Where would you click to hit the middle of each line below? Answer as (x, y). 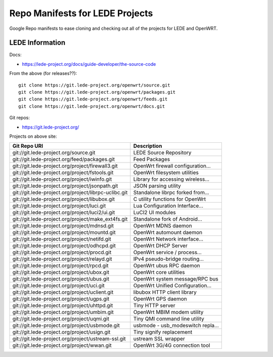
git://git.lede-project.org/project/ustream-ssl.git (69, 339)
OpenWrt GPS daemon (160, 299)
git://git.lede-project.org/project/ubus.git (61, 279)
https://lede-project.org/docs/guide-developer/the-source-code (89, 64)
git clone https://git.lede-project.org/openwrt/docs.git (92, 106)
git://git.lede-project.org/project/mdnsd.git (63, 226)
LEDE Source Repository (162, 153)
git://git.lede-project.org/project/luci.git (59, 206)
